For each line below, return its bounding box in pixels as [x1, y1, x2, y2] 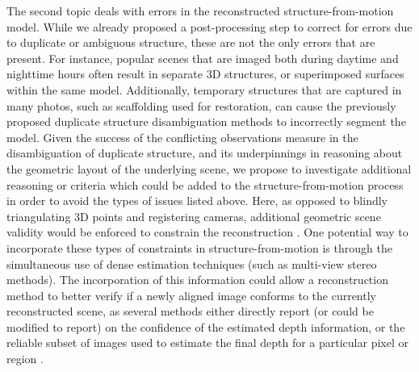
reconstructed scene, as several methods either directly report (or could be [6, 303, 374, 320]
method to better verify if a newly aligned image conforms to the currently [6, 286, 376, 303]
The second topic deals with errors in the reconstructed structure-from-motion [6, 2, 394, 19]
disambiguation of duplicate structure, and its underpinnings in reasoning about [6, 144, 403, 161]
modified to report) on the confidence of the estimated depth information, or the [6, 318, 405, 335]
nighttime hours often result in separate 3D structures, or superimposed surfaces [6, 65, 404, 82]
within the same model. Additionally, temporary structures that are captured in [6, 81, 402, 98]
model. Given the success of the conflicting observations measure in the [6, 128, 358, 145]
